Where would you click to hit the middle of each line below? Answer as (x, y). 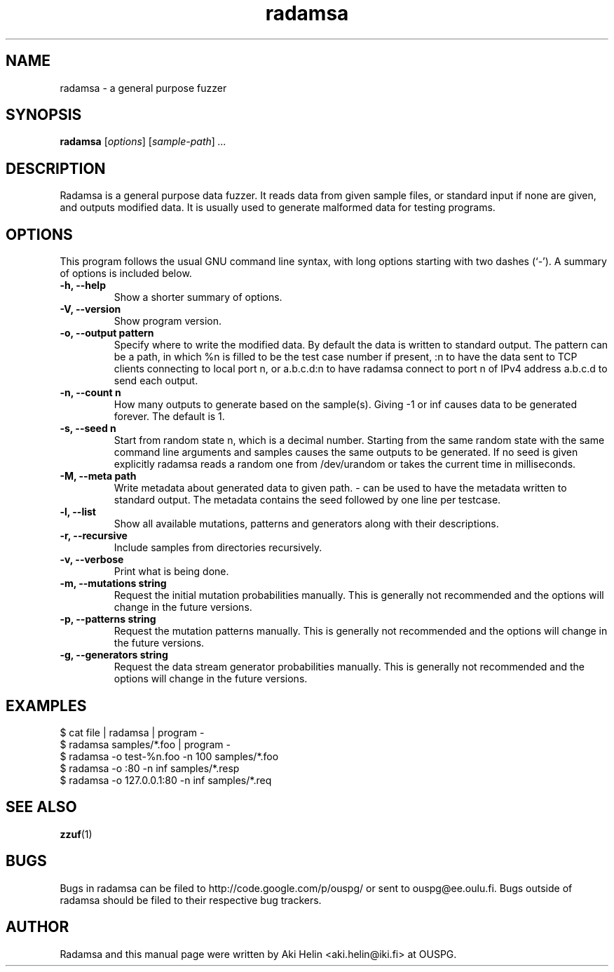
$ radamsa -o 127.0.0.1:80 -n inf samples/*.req (166, 780)
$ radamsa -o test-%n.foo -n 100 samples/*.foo (169, 756)
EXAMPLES (46, 706)
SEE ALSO (41, 807)
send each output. (156, 381)
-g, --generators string (114, 655)
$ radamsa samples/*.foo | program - (145, 744)
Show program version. (168, 321)
